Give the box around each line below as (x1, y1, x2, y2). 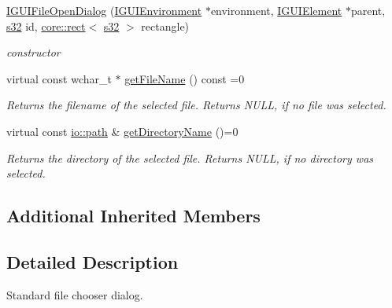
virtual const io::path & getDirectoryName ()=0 (6, 123, 239, 139)
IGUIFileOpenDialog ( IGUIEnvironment (6, 2, 202, 18)
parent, (350, 2, 386, 18)
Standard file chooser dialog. (6, 286, 143, 302)
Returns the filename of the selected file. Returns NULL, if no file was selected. (6, 97, 386, 113)
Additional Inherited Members (6, 203, 261, 228)
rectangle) (141, 17, 190, 34)
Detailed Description (6, 249, 179, 273)
